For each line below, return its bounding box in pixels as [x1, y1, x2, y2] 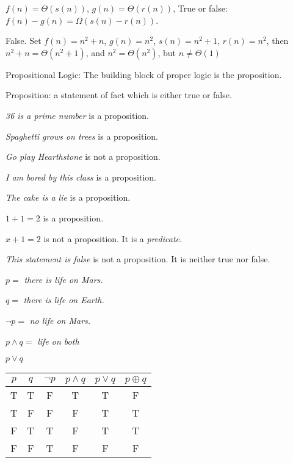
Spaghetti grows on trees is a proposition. [5, 129, 158, 142]
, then [266, 34, 289, 47]
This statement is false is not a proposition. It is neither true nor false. [5, 253, 270, 265]
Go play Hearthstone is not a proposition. [5, 150, 161, 163]
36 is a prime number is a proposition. [5, 109, 149, 121]
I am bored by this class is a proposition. [5, 170, 156, 183]
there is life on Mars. [24, 273, 103, 285]
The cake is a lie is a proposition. [5, 191, 131, 204]
